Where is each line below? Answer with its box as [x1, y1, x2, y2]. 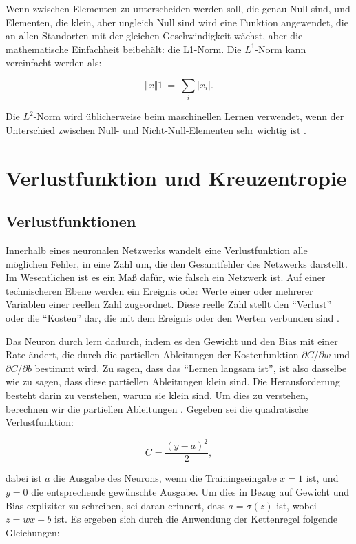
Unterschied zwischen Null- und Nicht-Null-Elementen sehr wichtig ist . [6, 122, 306, 137]
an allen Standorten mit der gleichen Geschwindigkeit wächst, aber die [6, 28, 303, 43]
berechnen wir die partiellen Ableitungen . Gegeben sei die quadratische [6, 401, 308, 416]
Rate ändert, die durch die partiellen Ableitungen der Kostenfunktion [6, 347, 299, 362]
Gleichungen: [6, 525, 60, 539]
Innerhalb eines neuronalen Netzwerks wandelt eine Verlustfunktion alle [6, 243, 308, 258]
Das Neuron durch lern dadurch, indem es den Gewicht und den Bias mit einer [6, 333, 338, 348]
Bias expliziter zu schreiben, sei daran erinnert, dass [6, 498, 225, 512]
